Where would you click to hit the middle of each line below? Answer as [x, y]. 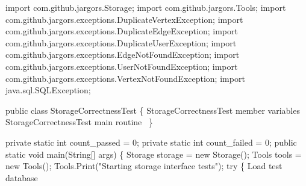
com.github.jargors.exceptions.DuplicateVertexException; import [124, 19]
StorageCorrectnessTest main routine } [79, 122]
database [22, 177]
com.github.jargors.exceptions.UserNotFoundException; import [122, 66]
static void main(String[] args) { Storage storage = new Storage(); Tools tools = [154, 154]
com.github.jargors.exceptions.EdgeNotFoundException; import [123, 54]
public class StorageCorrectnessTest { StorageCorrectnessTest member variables [153, 110]
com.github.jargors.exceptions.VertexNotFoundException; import [125, 78]
